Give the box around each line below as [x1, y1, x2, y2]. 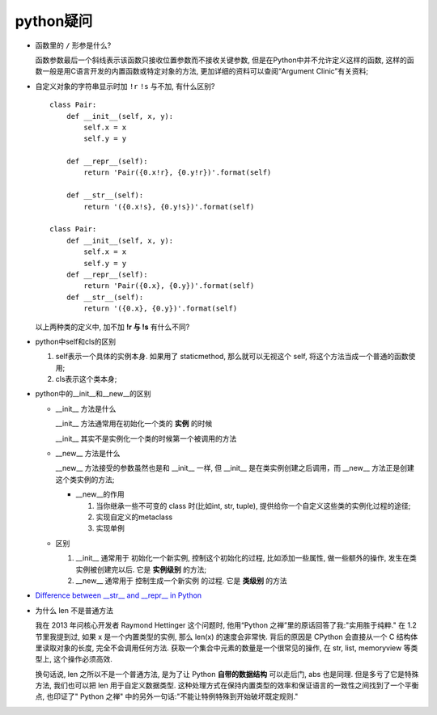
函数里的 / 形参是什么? [35, 40, 112, 50]
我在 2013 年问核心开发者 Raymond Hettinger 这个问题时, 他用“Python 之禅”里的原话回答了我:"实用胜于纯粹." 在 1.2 [35, 620, 417, 630]
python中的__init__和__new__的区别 [35, 389, 151, 399]
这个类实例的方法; [55, 474, 115, 484]
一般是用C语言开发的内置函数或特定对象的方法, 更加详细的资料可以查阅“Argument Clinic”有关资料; [41, 66, 368, 76]
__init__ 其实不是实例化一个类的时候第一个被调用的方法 [55, 434, 237, 443]
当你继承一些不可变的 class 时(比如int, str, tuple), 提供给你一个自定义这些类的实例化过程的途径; [95, 501, 411, 510]
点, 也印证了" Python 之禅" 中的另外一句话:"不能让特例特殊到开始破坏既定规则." [35, 692, 299, 701]
